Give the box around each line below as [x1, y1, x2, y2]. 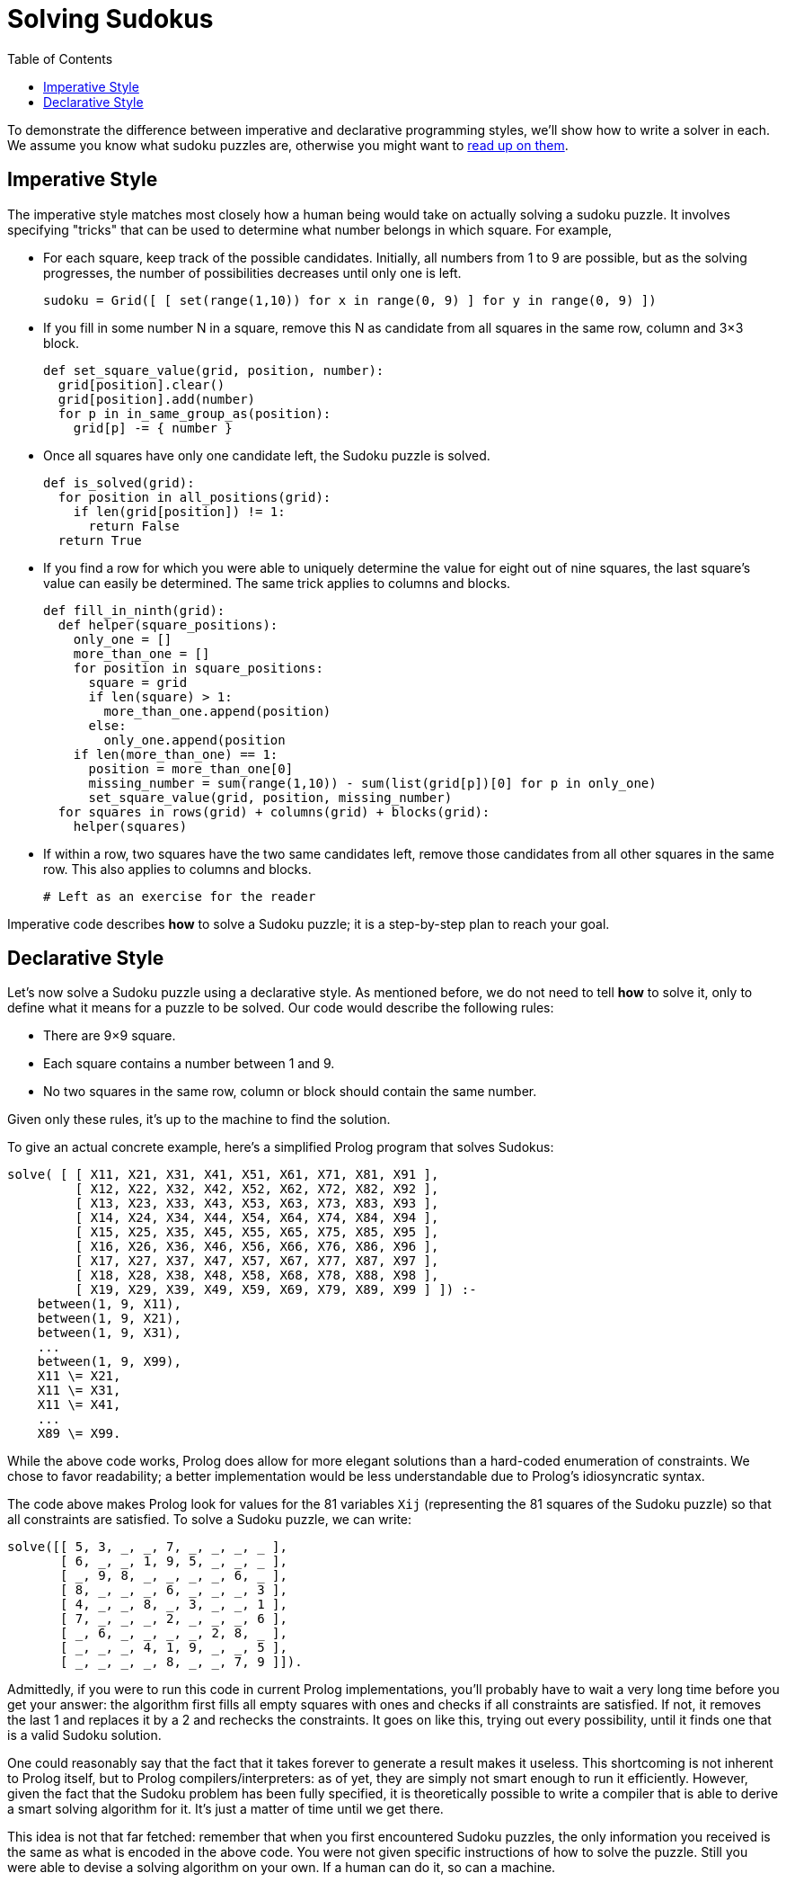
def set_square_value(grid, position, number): [43, 362, 384, 378]
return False [88, 518, 180, 533]
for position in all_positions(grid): [57, 489, 331, 504]
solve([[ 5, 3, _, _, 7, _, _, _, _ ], [7, 1539, 287, 1555]
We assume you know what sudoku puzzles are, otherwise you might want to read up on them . [7, 137, 569, 153]
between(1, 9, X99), [37, 1354, 181, 1369]
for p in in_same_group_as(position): [57, 406, 331, 421]
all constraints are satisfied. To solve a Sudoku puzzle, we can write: [7, 1512, 412, 1528]
